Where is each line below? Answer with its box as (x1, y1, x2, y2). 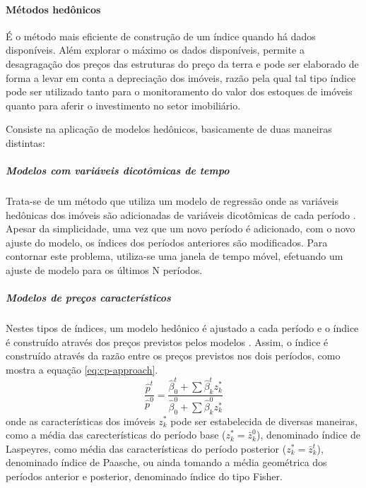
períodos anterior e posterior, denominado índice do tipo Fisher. (6, 468, 283, 483)
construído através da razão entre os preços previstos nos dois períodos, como (6, 348, 341, 363)
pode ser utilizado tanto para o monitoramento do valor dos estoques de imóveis (6, 84, 353, 99)
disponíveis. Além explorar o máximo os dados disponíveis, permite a (6, 42, 305, 57)
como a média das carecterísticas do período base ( (6, 427, 226, 442)
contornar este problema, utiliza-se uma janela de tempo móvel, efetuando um (6, 249, 343, 263)
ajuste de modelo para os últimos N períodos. (6, 263, 203, 278)
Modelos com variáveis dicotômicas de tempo (6, 163, 230, 178)
